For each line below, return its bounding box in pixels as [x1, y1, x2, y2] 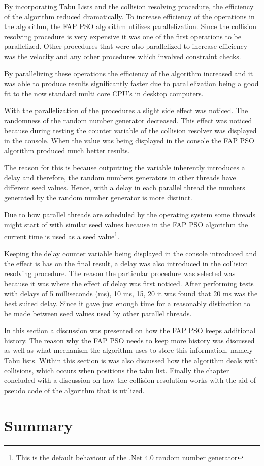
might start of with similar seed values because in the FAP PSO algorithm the [4, 219, 248, 230]
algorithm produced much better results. [4, 145, 130, 155]
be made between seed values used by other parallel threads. [4, 308, 192, 318]
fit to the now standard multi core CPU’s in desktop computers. [4, 88, 204, 98]
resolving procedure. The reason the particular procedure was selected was [4, 268, 236, 279]
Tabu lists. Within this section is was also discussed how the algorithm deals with [4, 355, 258, 366]
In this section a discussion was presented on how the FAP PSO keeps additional [4, 325, 256, 336]
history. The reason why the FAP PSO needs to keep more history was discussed [4, 335, 255, 345]
